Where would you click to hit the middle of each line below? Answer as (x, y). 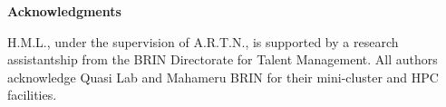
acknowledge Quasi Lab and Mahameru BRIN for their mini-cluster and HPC (223, 77)
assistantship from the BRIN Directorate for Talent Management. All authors (223, 59)
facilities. (32, 95)
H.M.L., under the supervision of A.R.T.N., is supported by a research (203, 41)
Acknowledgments (64, 11)
